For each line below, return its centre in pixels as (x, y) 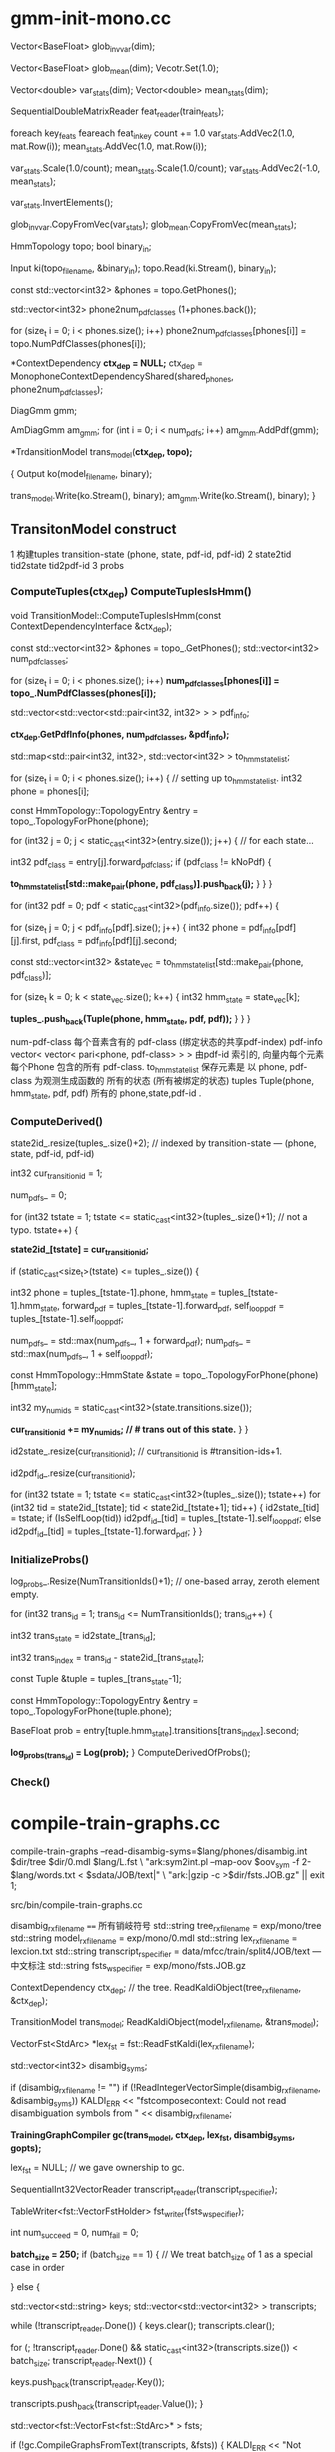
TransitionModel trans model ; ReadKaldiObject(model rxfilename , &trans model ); (165, 2023)
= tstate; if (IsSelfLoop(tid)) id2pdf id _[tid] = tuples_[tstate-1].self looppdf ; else (166, 1519)
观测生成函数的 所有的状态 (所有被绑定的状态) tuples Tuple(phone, (178, 1081)
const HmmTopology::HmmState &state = (95, 1375)
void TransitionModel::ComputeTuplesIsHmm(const (116, 616)
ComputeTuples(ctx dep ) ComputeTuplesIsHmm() (131, 593)
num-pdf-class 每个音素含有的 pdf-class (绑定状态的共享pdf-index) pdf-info (166, 1041)
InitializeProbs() (50, 1559)
